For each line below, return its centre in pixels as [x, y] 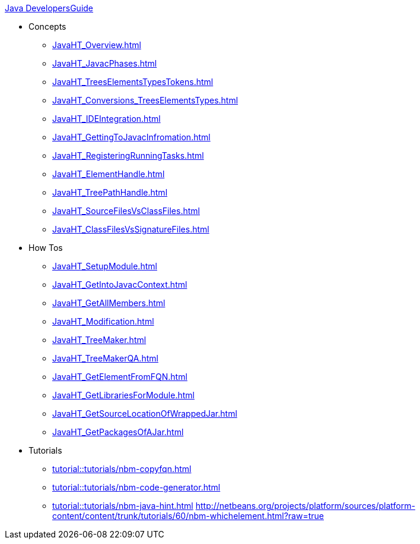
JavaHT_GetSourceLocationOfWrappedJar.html [145, 413]
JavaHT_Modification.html [103, 321]
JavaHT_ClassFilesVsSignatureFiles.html [131, 229]
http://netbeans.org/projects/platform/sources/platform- [305, 506]
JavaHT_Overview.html [97, 45]
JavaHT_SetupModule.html [105, 266]
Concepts [47, 26]
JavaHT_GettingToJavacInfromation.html [131, 137]
